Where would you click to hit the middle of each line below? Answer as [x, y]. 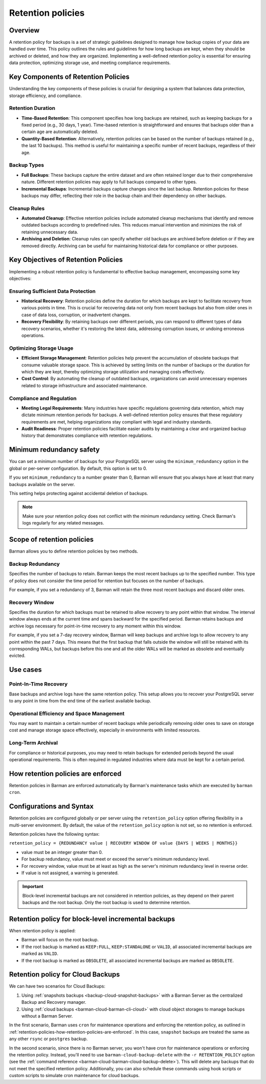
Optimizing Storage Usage [41, 348]
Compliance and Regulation [43, 398]
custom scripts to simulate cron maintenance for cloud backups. [74, 1076]
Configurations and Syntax [51, 806]
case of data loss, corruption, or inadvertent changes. [76, 315]
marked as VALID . [40, 953]
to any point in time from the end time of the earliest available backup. [80, 701]
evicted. [17, 656]
